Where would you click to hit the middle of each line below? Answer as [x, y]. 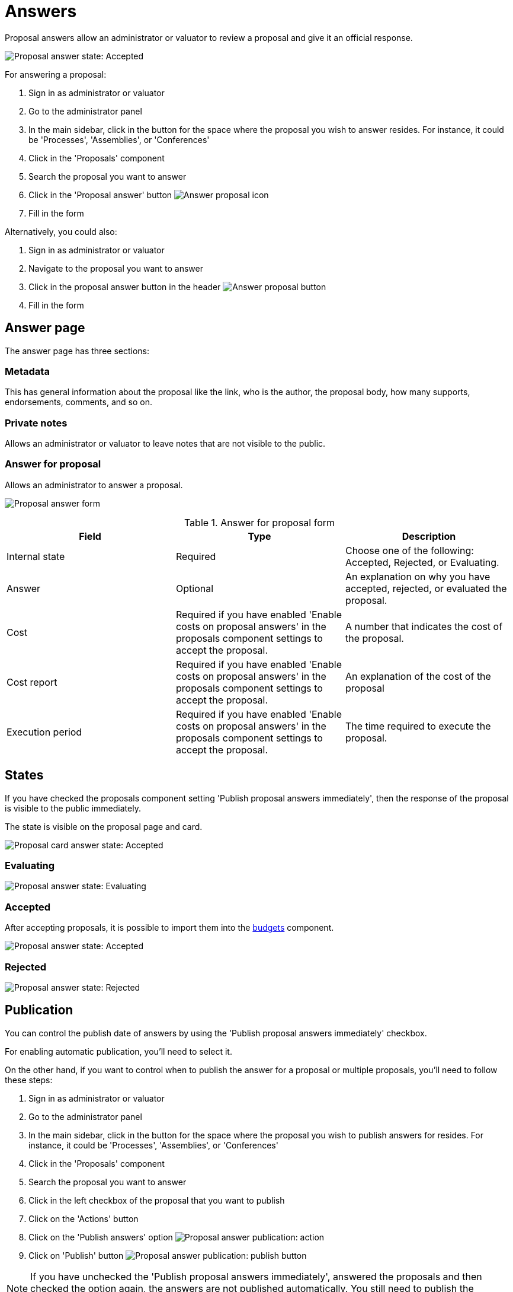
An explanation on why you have [418, 576]
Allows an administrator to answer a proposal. [94, 485]
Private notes [36, 423]
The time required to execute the [418, 726]
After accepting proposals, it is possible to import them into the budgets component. [169, 928]
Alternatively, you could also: [61, 231]
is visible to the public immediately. [73, 808]
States [24, 775]
